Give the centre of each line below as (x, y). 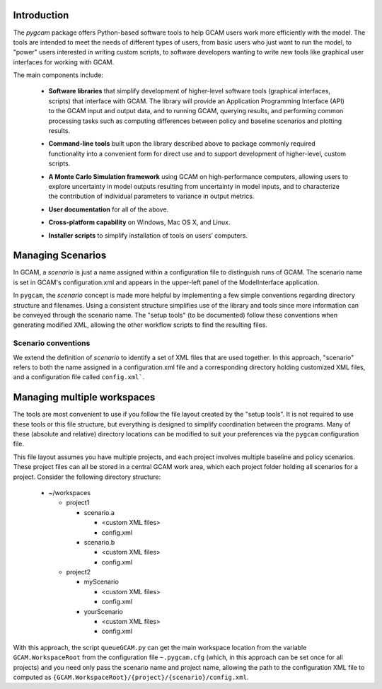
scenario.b (99, 542)
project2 (79, 572)
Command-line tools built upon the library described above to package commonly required (182, 144)
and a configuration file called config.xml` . (79, 377)
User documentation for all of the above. (109, 209)
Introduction (41, 15)
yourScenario (104, 611)
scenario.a (99, 512)
